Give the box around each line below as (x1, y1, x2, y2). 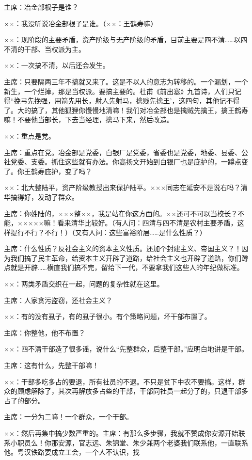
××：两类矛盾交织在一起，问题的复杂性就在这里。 (4, 279, 164, 289)
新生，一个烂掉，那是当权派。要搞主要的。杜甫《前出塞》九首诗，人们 (4, 86, 228, 96)
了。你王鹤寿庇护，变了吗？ (4, 166, 92, 176)
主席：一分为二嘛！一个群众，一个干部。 (4, 412, 133, 422)
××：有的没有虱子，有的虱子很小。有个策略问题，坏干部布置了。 (4, 311, 211, 321)
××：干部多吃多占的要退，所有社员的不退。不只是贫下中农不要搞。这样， (4, 376, 238, 386)
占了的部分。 (4, 395, 45, 405)
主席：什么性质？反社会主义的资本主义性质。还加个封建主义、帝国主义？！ (4, 243, 241, 254)
